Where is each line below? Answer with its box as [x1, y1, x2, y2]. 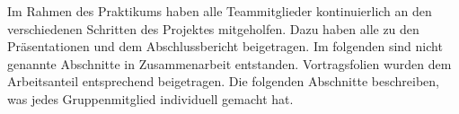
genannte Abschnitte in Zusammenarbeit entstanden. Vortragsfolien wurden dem [7, 54, 452, 73]
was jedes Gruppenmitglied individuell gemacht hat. [7, 89, 294, 108]
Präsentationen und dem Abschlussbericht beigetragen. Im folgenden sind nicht [7, 37, 443, 56]
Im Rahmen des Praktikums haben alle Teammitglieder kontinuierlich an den [7, 2, 432, 20]
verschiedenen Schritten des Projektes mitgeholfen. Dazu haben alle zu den [7, 19, 419, 38]
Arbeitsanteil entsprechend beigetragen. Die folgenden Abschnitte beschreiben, [7, 72, 439, 91]
